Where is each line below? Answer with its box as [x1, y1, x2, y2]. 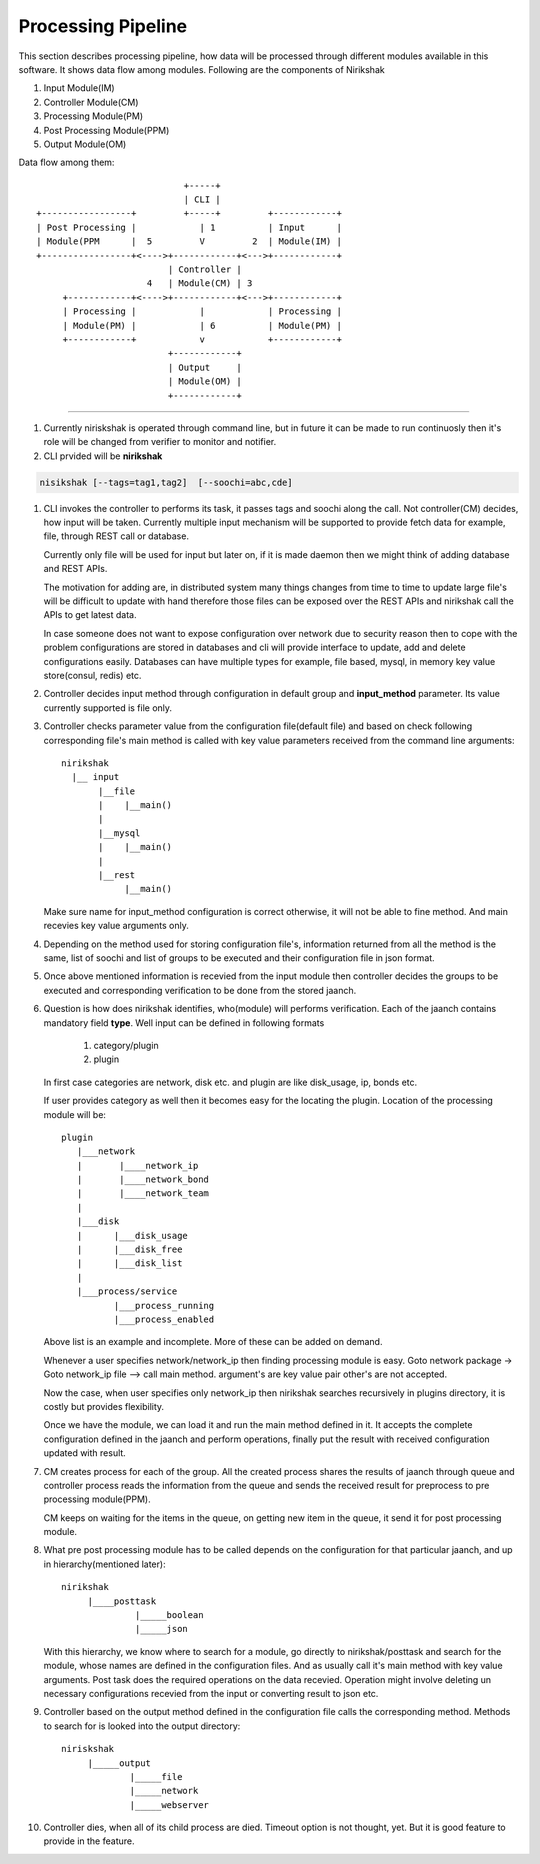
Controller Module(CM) [43, 96, 139, 108]
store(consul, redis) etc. [43, 669, 142, 681]
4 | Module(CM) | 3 [146, 278, 253, 289]
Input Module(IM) [43, 82, 115, 94]
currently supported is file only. [43, 701, 173, 714]
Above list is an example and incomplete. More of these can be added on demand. [43, 1336, 383, 1348]
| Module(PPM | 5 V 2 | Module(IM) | [36, 236, 342, 247]
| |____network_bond [76, 1174, 210, 1185]
